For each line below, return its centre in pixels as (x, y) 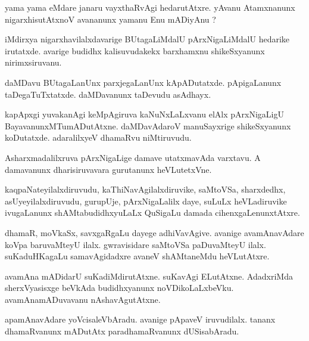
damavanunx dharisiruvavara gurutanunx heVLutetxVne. (108, 169)
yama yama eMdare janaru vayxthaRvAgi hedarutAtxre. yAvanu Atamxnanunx (150, 7)
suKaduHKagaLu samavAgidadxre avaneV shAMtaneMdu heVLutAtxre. (137, 256)
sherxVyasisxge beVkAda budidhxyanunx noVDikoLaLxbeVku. (119, 288)
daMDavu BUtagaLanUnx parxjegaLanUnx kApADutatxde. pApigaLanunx (143, 82)
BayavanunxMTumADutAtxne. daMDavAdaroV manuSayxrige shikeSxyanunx (148, 125)
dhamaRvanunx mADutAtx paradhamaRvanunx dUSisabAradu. (122, 331)
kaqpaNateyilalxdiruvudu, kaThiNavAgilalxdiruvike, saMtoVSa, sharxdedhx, (145, 189)
